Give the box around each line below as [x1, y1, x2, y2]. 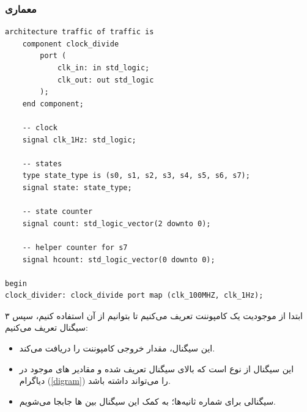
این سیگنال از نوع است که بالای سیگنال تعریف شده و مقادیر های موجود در [19, 362, 294, 375]
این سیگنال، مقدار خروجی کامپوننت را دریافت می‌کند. [19, 342, 215, 355]
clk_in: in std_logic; [57, 64, 150, 72]
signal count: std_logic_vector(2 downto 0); [22, 219, 211, 228]
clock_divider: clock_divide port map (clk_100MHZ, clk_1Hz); [5, 291, 264, 300]
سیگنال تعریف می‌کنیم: [5, 321, 88, 334]
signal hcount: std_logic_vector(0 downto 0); [22, 255, 215, 264]
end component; [22, 99, 84, 108]
